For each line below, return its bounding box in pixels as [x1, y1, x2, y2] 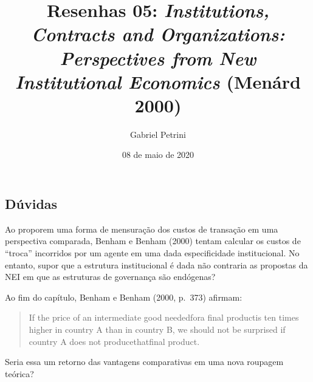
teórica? [5, 367, 34, 380]
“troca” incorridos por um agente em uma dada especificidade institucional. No [5, 247, 300, 259]
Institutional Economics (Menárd [15, 69, 301, 94]
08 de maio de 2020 [122, 148, 194, 161]
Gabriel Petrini [130, 128, 186, 140]
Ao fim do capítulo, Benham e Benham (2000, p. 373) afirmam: [5, 290, 242, 303]
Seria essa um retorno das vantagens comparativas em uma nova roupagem [5, 355, 284, 368]
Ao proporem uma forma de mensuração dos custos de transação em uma [5, 222, 278, 235]
